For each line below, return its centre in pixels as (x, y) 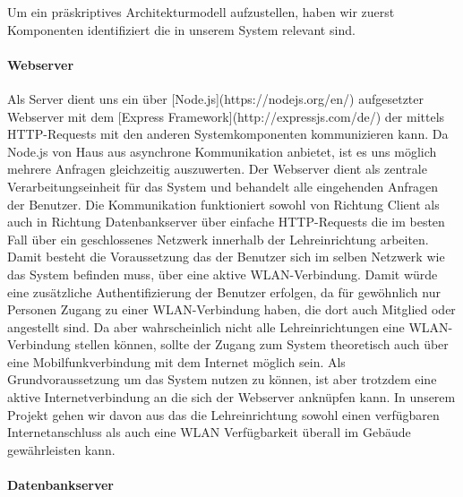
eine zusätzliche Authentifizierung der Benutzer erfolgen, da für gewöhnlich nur (224, 291)
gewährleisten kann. (61, 449)
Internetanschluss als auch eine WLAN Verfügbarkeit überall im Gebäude (209, 432)
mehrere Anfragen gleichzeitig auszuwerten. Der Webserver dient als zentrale (217, 169)
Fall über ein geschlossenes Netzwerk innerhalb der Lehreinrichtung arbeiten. (218, 239)
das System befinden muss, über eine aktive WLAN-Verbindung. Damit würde (223, 274)
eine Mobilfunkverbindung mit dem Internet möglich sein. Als (176, 361)
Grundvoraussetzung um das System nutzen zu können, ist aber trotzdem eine (222, 379)
